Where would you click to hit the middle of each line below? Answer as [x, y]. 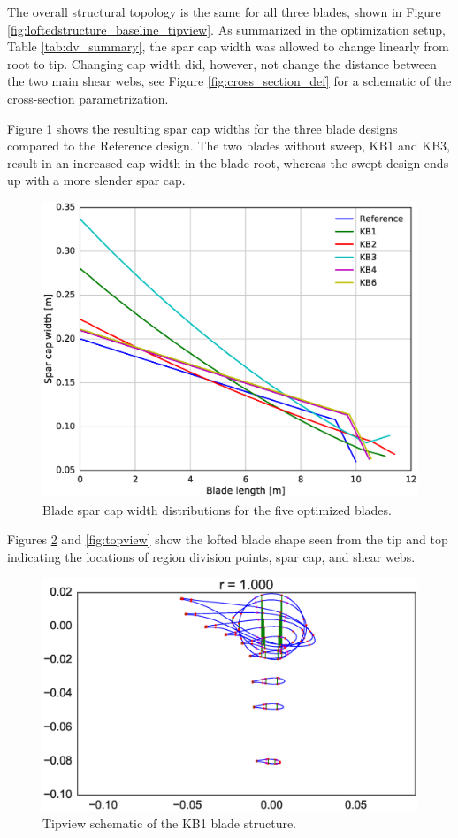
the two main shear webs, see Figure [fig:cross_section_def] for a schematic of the [229, 81]
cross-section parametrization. [88, 98]
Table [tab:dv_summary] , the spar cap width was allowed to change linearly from [228, 46]
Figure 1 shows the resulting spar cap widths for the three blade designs [202, 128]
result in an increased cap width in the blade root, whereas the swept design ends [228, 162]
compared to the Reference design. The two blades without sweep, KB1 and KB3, [229, 146]
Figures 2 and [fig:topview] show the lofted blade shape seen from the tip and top [228, 539]
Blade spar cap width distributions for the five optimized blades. [217, 509]
